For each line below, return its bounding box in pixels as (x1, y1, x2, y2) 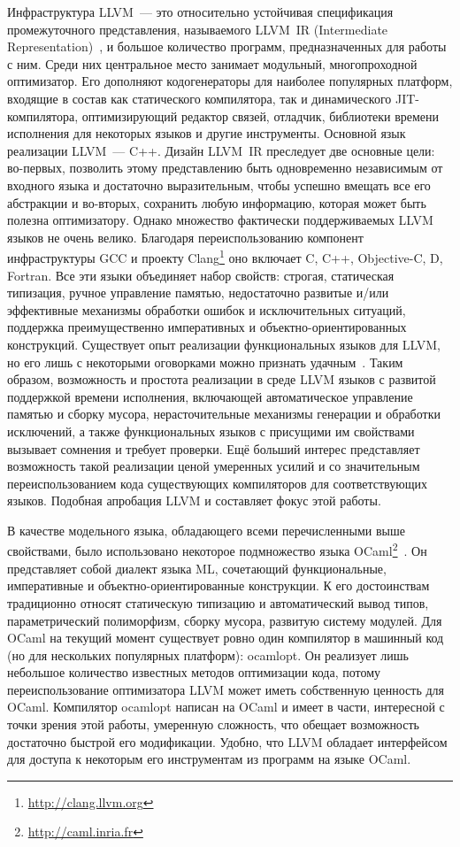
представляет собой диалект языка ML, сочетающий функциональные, (7, 558, 387, 577)
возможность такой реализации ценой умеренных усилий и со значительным (7, 457, 420, 475)
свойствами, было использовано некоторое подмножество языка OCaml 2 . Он (7, 539, 427, 560)
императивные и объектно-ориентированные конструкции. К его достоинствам (7, 576, 430, 595)
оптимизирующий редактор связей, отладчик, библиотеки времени (81, 106, 440, 125)
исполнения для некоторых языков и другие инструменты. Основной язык (7, 124, 406, 142)
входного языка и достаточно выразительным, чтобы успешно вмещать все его (7, 175, 431, 194)
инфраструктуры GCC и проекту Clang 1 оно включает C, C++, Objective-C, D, (7, 246, 443, 266)
